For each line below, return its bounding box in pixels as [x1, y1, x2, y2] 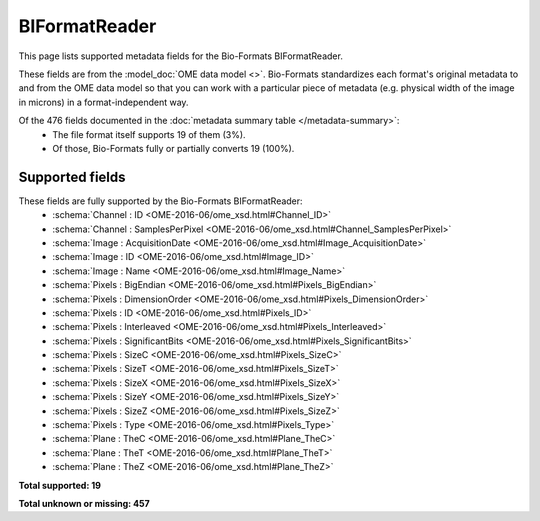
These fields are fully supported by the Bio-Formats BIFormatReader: [18, 195, 304, 207]
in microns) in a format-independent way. [18, 96, 189, 108]
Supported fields [18, 168, 126, 185]
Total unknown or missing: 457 [18, 498, 150, 509]
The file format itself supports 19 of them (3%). [52, 128, 246, 140]
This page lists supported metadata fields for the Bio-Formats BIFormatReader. [18, 50, 344, 62]
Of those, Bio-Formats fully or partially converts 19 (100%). [52, 142, 295, 154]
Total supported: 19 [18, 479, 102, 491]
